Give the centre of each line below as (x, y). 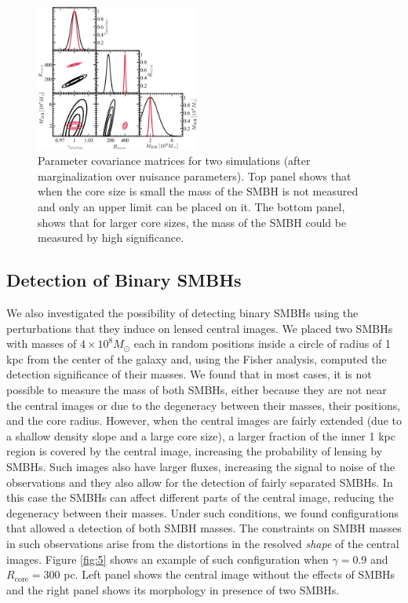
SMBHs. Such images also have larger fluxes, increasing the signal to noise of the (201, 466)
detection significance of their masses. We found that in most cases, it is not (189, 374)
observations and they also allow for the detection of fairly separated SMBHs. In (200, 482)
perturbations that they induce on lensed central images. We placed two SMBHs (200, 328)
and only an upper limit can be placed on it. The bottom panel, (191, 207)
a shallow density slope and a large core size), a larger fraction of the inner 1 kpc (201, 435)
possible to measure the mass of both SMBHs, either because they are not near (197, 389)
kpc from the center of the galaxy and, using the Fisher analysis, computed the (197, 358)
